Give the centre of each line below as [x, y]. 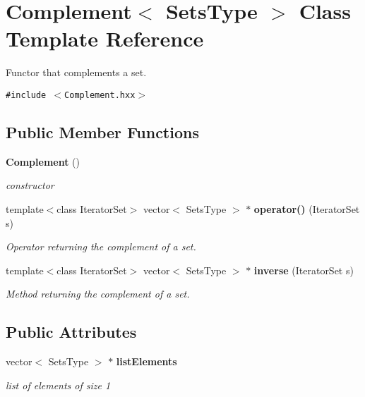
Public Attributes [71, 332]
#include [26, 95]
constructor [30, 185]
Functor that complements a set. [76, 72]
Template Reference [105, 38]
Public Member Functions [102, 132]
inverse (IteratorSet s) [304, 270]
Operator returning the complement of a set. [101, 246]
